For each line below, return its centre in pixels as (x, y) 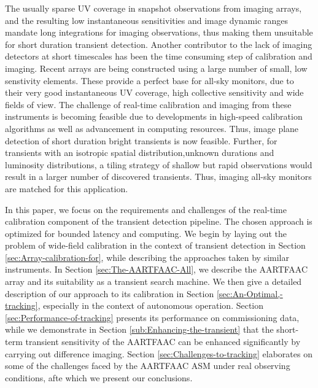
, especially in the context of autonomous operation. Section (151, 305)
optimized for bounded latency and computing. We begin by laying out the (146, 233)
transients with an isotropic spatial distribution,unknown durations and (140, 153)
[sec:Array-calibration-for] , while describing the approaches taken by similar (147, 257)
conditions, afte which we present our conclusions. (99, 377)
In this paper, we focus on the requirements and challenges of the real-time (146, 209)
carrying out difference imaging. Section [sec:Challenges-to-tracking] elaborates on (159, 353)
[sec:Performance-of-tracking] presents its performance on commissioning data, (152, 317)
